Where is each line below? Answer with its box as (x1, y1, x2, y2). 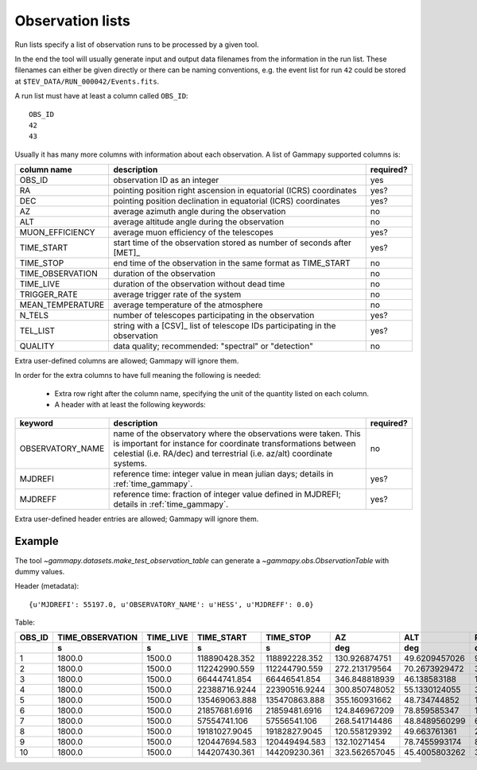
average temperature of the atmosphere (113, 299, 263, 310)
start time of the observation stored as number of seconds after (113, 237, 351, 248)
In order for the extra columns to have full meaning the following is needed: (14, 371, 262, 380)
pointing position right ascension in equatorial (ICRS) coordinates (113, 185, 357, 196)
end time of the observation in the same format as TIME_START (113, 258, 351, 269)
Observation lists (14, 12, 130, 29)
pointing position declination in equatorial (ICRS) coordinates (113, 196, 341, 207)
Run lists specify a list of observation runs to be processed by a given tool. (14, 40, 259, 49)
